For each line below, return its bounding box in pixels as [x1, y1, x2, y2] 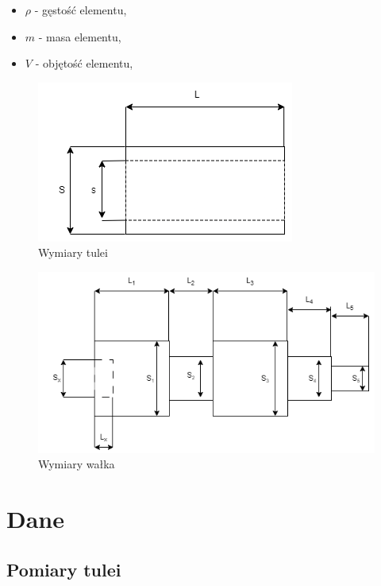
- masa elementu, [38, 28, 121, 45]
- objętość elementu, [35, 55, 133, 72]
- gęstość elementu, [34, 2, 127, 17]
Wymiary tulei [38, 244, 108, 261]
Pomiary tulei [6, 557, 121, 581]
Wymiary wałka [38, 456, 115, 472]
